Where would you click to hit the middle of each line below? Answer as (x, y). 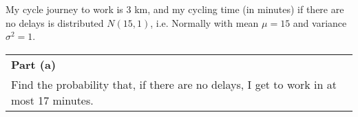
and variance (320, 22)
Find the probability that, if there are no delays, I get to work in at (174, 84)
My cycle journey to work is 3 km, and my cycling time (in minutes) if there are (175, 9)
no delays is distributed (55, 22)
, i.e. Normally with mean (204, 22)
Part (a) (34, 64)
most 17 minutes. (52, 100)
